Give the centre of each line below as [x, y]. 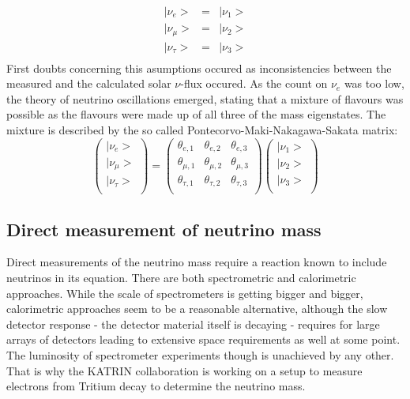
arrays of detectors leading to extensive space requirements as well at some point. [203, 339]
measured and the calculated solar [89, 83]
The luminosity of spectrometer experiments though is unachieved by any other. [200, 354]
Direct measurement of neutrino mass [164, 229]
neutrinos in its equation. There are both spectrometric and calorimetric [181, 277]
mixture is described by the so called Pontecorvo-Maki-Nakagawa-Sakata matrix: [202, 129]
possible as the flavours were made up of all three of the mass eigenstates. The [196, 114]
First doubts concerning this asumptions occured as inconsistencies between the [199, 68]
